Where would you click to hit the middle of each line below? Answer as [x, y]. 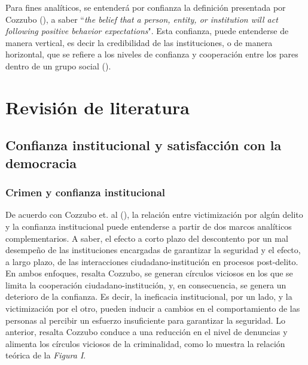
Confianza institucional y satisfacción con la [144, 145]
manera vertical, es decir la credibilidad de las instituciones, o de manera [139, 42]
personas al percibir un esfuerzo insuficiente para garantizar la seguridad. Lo [145, 320]
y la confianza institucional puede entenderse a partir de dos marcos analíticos [149, 226]
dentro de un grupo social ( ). [58, 66]
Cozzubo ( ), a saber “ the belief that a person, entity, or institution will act [142, 19]
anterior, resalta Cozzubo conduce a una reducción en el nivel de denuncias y [147, 332]
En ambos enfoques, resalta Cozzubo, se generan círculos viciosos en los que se [149, 273]
